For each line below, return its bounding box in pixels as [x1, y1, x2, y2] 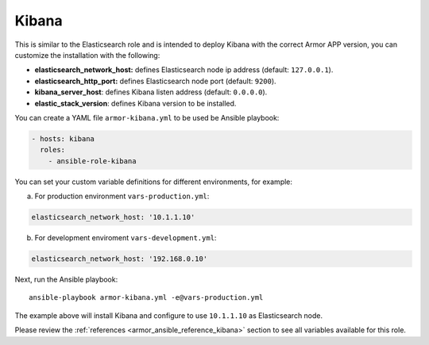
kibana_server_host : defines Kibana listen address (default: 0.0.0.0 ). [34, 87, 268, 97]
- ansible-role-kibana [48, 156, 137, 166]
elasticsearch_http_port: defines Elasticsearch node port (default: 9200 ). [34, 76, 277, 86]
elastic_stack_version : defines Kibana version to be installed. [34, 98, 237, 108]
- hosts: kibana [31, 134, 95, 143]
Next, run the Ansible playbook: [14, 274, 118, 284]
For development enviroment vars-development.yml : [34, 233, 217, 242]
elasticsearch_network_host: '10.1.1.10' [31, 213, 195, 222]
